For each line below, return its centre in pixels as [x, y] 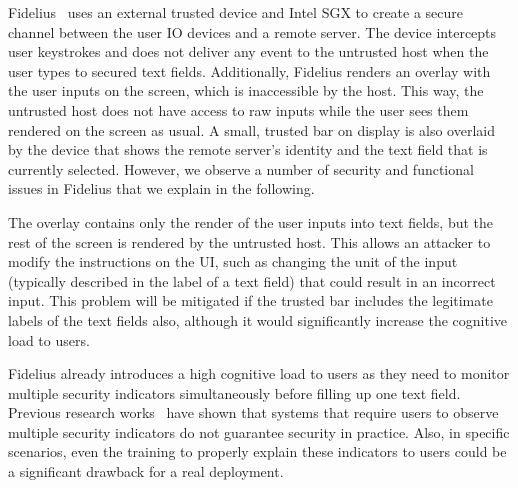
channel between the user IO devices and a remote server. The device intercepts [252, 31]
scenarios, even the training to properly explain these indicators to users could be [257, 451]
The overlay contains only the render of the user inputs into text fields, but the [251, 221]
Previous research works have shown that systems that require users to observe [253, 412]
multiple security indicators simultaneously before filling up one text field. [234, 392]
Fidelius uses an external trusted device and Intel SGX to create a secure [236, 12]
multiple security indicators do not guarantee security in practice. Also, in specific [259, 431]
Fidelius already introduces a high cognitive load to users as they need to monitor [259, 373]
